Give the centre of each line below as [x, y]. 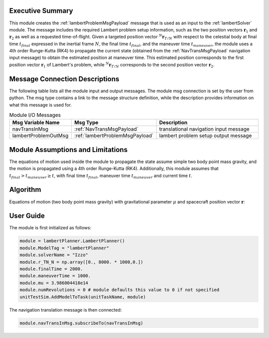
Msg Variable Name [36, 123]
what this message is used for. [41, 105]
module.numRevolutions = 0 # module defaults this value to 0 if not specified [120, 290]
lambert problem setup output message [205, 136]
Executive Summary [41, 11]
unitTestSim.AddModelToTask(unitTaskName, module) [83, 297]
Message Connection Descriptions [64, 79]
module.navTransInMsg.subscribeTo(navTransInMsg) [81, 323]
